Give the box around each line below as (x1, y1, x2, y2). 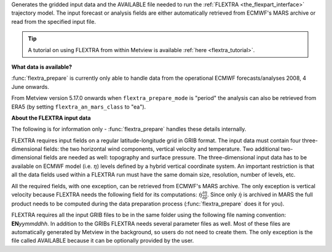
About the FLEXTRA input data (11, 114, 92, 121)
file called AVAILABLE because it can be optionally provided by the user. (11, 237, 194, 245)
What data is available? (11, 63, 73, 71)
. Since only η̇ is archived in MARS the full (207, 191, 313, 199)
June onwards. (11, 83, 49, 90)
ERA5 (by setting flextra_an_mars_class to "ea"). (11, 103, 146, 110)
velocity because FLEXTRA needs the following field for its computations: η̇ (11, 191, 202, 199)
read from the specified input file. (11, 18, 97, 25)
